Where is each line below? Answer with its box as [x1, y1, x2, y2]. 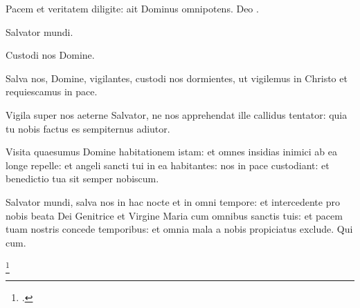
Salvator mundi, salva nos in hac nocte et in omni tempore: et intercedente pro [6, 194, 340, 209]
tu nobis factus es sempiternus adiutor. [6, 121, 170, 135]
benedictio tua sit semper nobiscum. [6, 171, 159, 186]
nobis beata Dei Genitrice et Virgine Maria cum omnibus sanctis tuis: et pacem [6, 208, 343, 222]
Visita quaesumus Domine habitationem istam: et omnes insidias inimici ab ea [6, 144, 338, 159]
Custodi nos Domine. [6, 48, 95, 62]
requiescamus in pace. [6, 84, 98, 99]
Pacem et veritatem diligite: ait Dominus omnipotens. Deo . [6, 1, 259, 15]
